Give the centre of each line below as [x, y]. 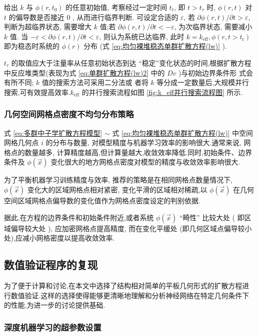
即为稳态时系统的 [32, 46]
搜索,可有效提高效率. [37, 92]
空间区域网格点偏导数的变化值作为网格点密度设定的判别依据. [102, 200]
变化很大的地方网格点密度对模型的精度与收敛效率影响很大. [145, 162]
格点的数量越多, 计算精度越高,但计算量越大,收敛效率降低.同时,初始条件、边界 [128, 152]
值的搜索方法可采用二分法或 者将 [95, 82]
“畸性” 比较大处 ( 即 [212, 217]
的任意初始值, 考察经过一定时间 [116, 7]
